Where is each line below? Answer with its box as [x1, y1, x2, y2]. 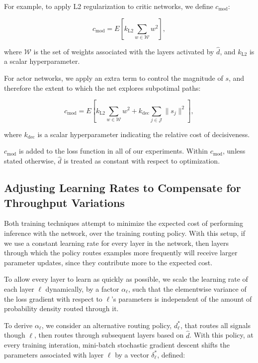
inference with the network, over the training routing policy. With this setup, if [4, 228, 245, 238]
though [4, 330, 25, 340]
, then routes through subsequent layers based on [34, 330, 184, 340]
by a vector [115, 349, 149, 360]
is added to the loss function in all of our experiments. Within [19, 146, 208, 156]
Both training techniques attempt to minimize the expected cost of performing [4, 218, 244, 228]
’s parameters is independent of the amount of [111, 293, 252, 304]
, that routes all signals [180, 320, 251, 330]
